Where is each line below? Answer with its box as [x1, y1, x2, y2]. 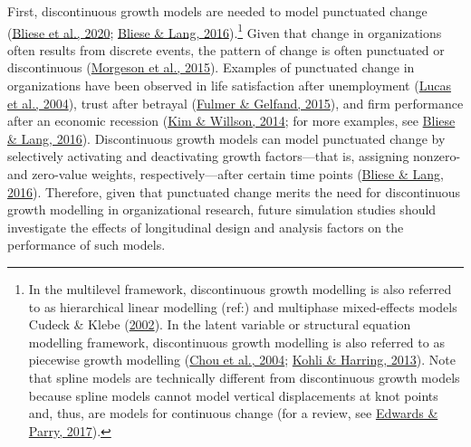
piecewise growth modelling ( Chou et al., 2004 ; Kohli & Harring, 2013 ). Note [28, 350, 456, 369]
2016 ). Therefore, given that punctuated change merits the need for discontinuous [7, 182, 461, 201]
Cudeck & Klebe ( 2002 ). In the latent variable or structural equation [28, 315, 411, 334]
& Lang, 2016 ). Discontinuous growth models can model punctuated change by [7, 128, 446, 147]
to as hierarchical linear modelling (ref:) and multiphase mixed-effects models [28, 297, 457, 316]
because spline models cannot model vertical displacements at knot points [28, 385, 438, 404]
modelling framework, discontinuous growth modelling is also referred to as [28, 332, 445, 351]
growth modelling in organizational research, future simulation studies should [7, 200, 437, 219]
